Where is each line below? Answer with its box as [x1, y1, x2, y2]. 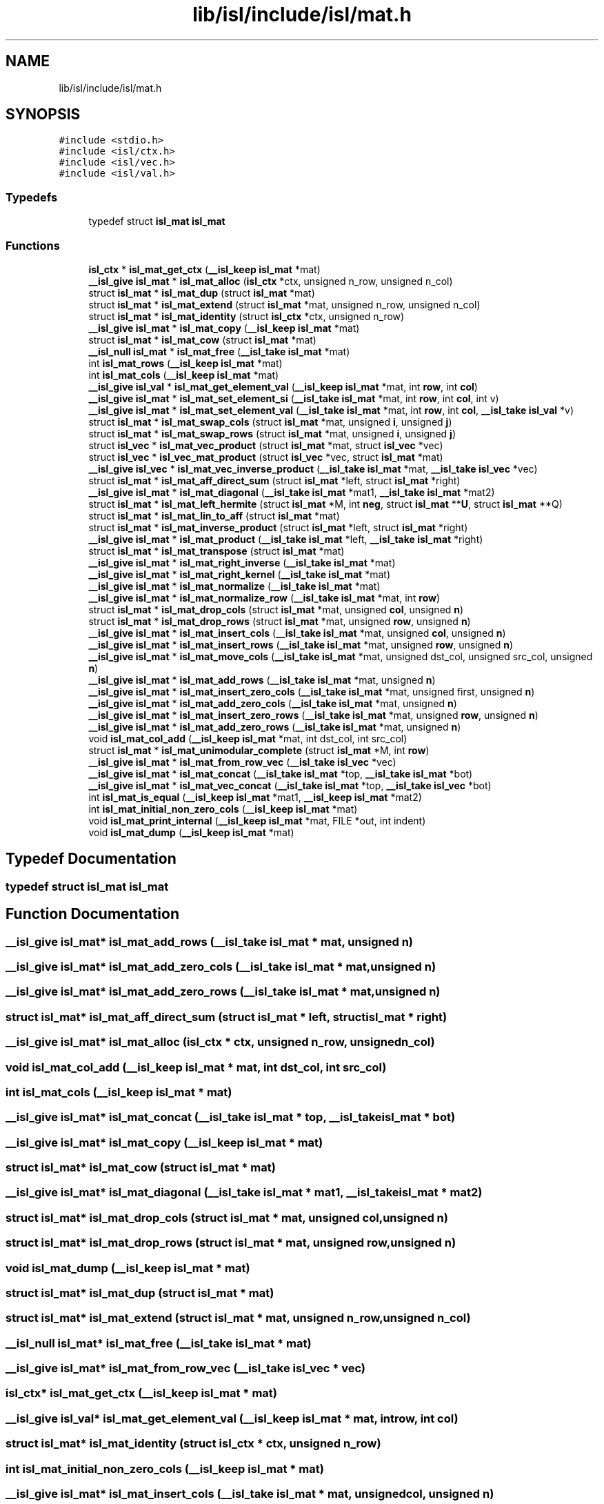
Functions [6, 238, 60, 253]
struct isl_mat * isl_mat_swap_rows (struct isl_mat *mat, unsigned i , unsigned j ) [88, 427, 456, 439]
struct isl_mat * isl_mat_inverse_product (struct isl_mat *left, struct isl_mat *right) [88, 521, 468, 533]
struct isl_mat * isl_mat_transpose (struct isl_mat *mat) [88, 544, 345, 557]
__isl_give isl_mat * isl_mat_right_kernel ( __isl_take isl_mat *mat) [88, 568, 390, 580]
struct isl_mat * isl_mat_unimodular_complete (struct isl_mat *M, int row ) [88, 744, 430, 756]
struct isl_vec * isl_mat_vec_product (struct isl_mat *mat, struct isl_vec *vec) [88, 439, 443, 451]
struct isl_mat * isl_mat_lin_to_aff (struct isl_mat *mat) [88, 509, 340, 522]
